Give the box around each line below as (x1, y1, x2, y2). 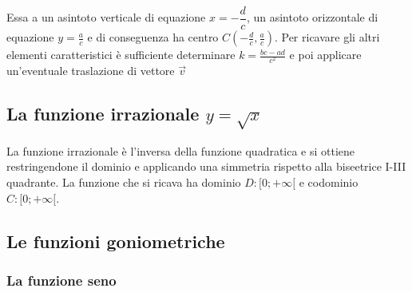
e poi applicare (289, 46, 362, 63)
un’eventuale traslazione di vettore (6, 62, 175, 79)
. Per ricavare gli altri (274, 29, 380, 45)
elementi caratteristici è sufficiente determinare (6, 46, 236, 63)
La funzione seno (6, 270, 117, 290)
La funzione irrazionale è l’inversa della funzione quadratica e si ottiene (6, 142, 355, 159)
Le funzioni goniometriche (6, 228, 225, 253)
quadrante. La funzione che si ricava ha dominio (6, 173, 241, 190)
